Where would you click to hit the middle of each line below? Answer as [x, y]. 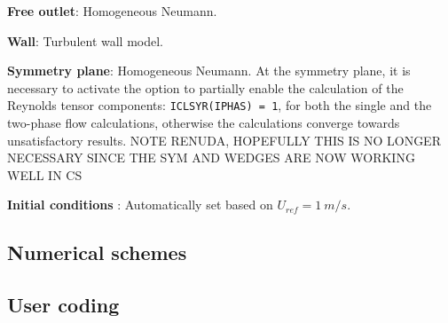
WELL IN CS [45, 174]
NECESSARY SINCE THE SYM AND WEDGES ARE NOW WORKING [211, 158]
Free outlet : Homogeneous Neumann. [112, 11]
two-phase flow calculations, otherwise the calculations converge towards [204, 123]
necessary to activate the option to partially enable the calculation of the [205, 87]
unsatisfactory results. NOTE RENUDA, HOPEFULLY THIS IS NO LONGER [224, 140]
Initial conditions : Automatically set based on [140, 205]
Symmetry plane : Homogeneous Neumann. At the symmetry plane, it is [209, 71]
